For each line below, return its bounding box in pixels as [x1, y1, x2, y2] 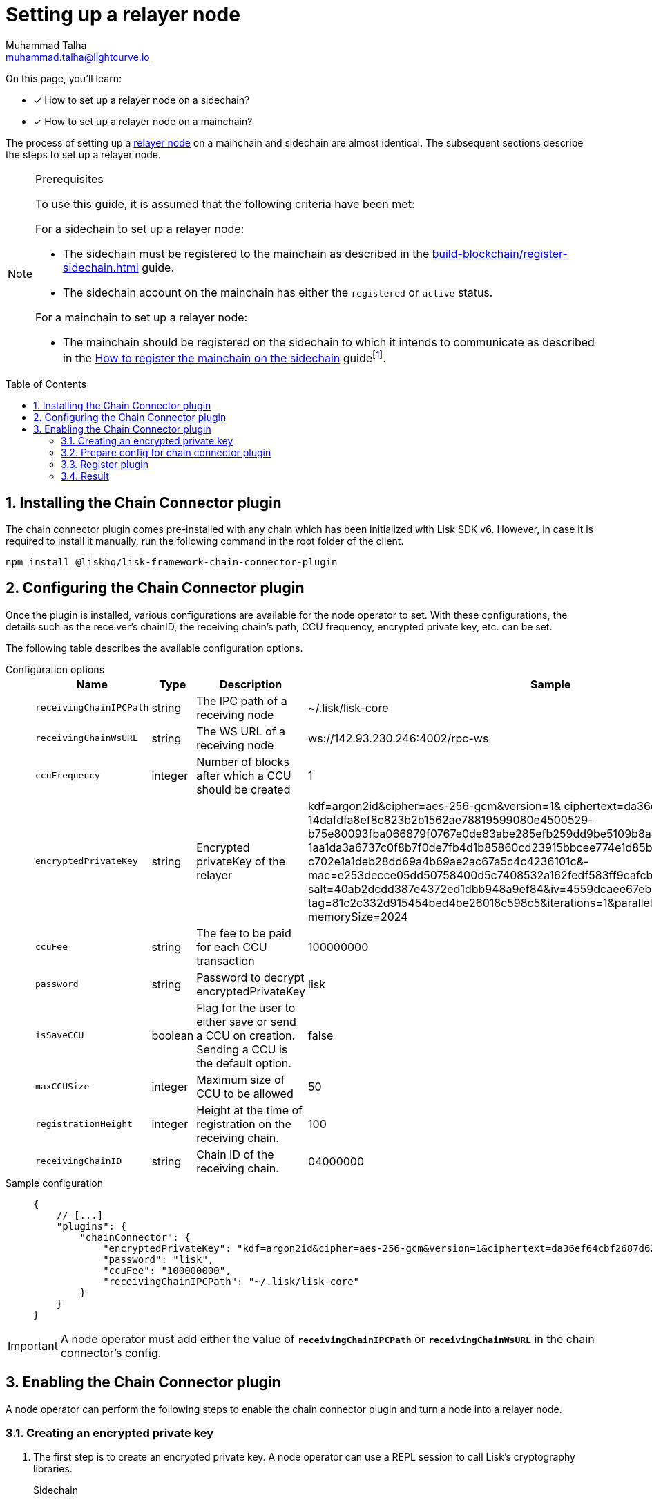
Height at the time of [196, 1103, 303, 1117]
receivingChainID [35, 1156, 122, 1167]
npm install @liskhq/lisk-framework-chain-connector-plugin [6, 556, 338, 568]
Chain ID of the [196, 1147, 274, 1161]
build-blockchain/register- [432, 246, 568, 261]
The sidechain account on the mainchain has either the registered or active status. [63, 285, 493, 299]
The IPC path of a [196, 693, 287, 708]
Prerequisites [35, 171, 104, 186]
